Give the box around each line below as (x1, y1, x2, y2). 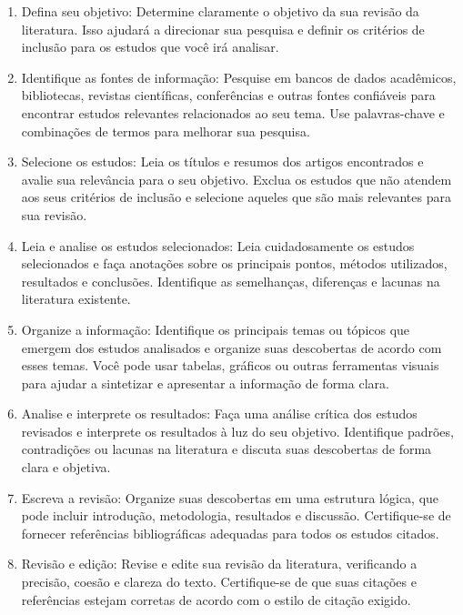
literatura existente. (21, 289, 131, 308)
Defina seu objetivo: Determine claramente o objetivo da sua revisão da (21, 2, 419, 20)
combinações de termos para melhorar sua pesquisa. (21, 121, 310, 140)
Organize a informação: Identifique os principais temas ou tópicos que (21, 319, 410, 338)
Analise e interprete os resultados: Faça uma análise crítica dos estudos (21, 404, 418, 423)
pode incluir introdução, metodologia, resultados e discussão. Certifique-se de (21, 506, 451, 525)
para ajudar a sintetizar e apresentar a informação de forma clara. (21, 373, 389, 392)
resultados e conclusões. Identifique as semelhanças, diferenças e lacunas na (21, 271, 440, 290)
